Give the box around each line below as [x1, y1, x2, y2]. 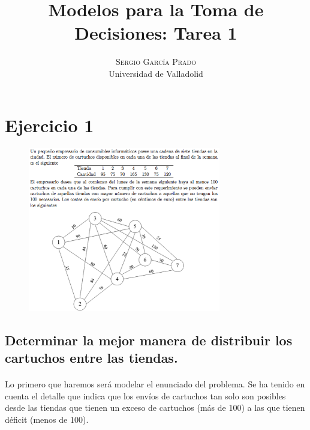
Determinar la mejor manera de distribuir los [5, 330, 293, 349]
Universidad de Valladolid [109, 67, 203, 79]
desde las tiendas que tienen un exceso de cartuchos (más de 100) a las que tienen [5, 401, 305, 414]
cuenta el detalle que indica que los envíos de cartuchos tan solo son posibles [5, 389, 286, 402]
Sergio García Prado [116, 55, 196, 68]
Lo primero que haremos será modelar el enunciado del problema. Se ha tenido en [5, 378, 305, 390]
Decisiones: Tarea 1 [74, 20, 237, 45]
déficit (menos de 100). [5, 413, 89, 426]
